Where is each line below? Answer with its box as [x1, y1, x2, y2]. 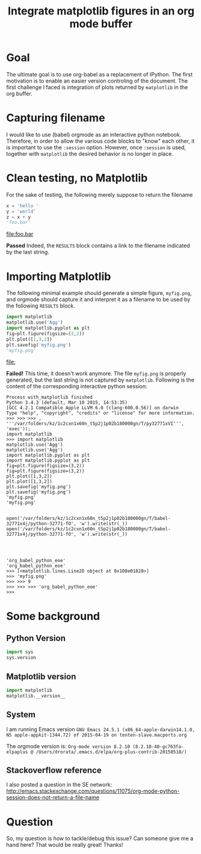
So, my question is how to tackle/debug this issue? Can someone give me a [6, 835, 194, 842]
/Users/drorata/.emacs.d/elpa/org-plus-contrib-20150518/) [36, 749, 187, 755]
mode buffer [69, 17, 133, 31]
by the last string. [6, 249, 49, 256]
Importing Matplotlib [6, 270, 111, 283]
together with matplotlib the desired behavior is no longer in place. [6, 150, 173, 157]
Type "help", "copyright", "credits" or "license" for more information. [6, 410, 196, 416]
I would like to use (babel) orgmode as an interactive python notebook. [6, 131, 182, 138]
